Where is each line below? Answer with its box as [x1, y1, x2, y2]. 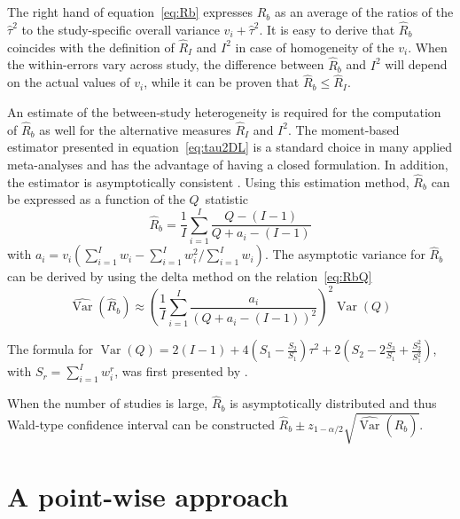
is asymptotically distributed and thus [230, 394, 437, 413]
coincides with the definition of [7, 37, 175, 56]
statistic [205, 190, 249, 208]
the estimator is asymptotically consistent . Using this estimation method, [7, 172, 409, 191]
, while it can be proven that [144, 73, 300, 91]
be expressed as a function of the [7, 190, 185, 208]
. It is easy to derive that [259, 20, 395, 39]
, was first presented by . [114, 362, 248, 381]
